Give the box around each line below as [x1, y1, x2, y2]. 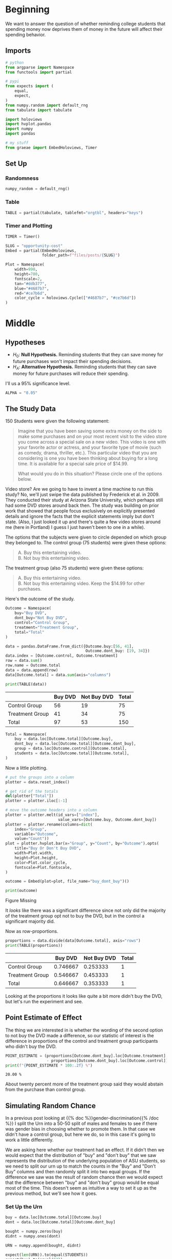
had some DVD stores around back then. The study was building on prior [5, 502, 159, 509]
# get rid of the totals [5, 789, 58, 794]
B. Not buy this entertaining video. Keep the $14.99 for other [17, 580, 145, 586]
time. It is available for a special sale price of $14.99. [17, 461, 129, 467]
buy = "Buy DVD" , [14, 611, 47, 616]
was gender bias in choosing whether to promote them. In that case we [5, 1126, 156, 1132]
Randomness [5, 175, 39, 182]
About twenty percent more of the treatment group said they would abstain [5, 1081, 164, 1087]
